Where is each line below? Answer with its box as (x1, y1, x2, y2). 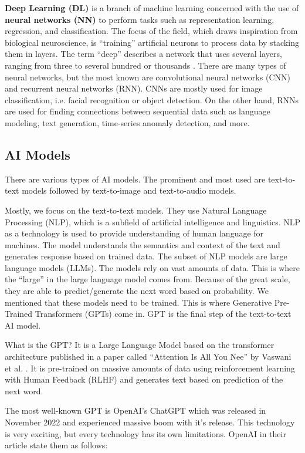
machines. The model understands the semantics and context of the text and (5, 238, 280, 251)
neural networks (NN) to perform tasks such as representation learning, (5, 13, 274, 25)
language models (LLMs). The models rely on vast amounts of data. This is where (5, 261, 300, 273)
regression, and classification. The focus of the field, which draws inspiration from (5, 25, 298, 37)
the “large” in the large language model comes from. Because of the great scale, (5, 273, 290, 285)
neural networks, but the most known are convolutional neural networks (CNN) (5, 70, 290, 83)
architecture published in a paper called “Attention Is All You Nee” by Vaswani (5, 350, 292, 363)
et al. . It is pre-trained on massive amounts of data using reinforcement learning (5, 361, 295, 374)
